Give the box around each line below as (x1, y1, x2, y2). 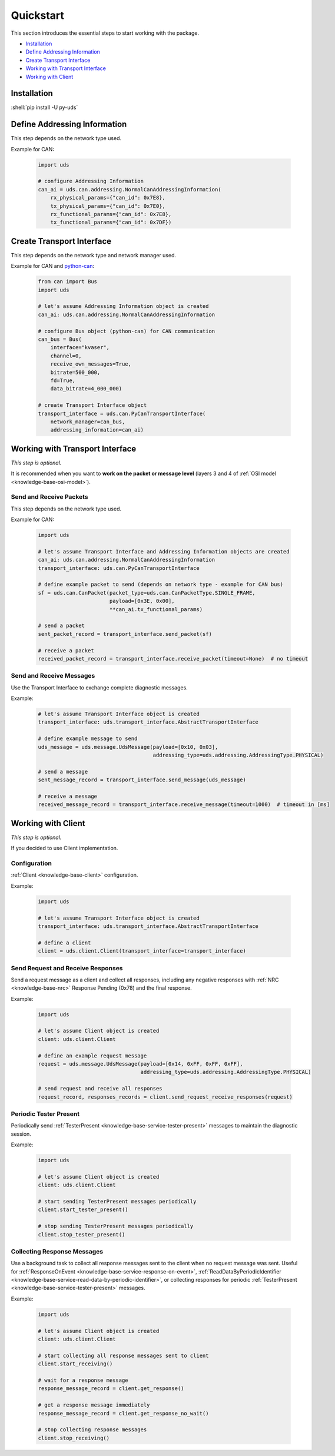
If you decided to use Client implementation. (11, 845, 118, 852)
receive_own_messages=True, (50, 361, 132, 367)
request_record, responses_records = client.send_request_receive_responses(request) (38, 1093, 293, 1100)
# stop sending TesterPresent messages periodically (38, 1223, 194, 1230)
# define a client (38, 939, 91, 946)
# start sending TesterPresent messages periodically (38, 1198, 197, 1205)
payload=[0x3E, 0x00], (109, 598, 175, 605)
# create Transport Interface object (38, 402, 147, 409)
